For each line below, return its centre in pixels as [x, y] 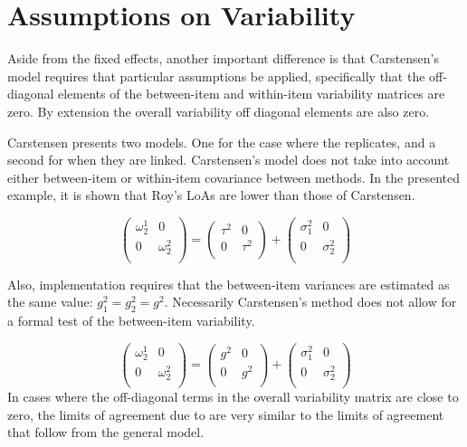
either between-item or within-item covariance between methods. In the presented [233, 177]
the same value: [50, 302]
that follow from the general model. [106, 432]
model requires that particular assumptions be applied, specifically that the [216, 76]
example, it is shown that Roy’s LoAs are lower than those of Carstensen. [211, 195]
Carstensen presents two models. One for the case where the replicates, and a [222, 142]
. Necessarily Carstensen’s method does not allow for [310, 302]
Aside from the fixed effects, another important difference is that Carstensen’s [224, 58]
